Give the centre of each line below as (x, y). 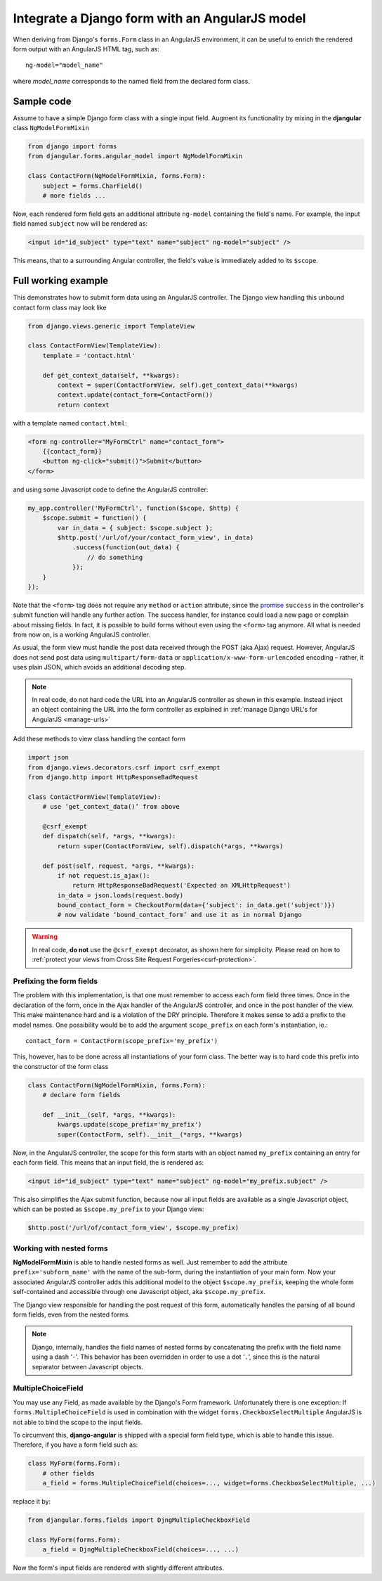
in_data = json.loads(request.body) (120, 895)
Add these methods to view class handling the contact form (99, 739)
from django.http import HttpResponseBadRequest (113, 777)
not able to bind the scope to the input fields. (78, 1422)
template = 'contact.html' (89, 356)
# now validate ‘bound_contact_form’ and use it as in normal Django (179, 915)
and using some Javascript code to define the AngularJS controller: (111, 489)
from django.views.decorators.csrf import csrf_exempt (124, 767)
